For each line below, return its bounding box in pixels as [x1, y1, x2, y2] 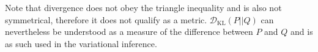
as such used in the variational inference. [5, 37, 157, 50]
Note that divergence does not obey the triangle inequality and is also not [5, 1, 282, 13]
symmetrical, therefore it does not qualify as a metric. [5, 13, 207, 26]
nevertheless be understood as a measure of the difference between [5, 25, 253, 38]
